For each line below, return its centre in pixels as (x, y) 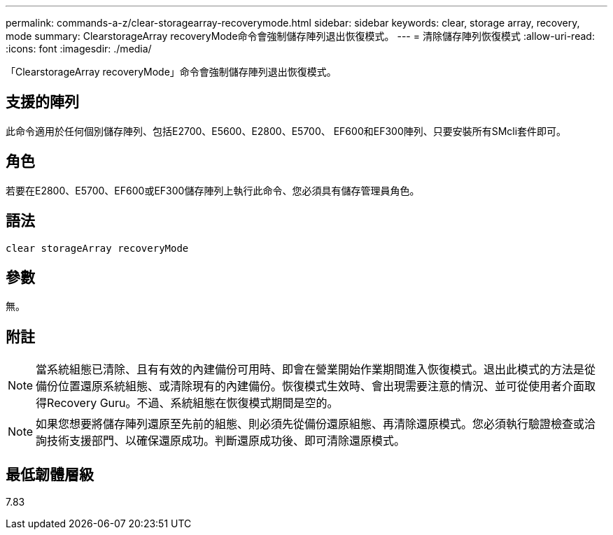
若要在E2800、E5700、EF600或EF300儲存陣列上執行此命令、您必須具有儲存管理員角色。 (213, 190)
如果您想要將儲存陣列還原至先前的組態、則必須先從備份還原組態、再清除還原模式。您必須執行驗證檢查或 (310, 424)
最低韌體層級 (50, 474)
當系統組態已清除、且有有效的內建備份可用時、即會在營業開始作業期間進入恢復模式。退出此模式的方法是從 (316, 370)
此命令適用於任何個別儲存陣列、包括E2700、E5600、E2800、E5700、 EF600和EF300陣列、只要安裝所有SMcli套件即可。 (286, 131)
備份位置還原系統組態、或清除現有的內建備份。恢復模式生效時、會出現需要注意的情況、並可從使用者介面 (310, 386)
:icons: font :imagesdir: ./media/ (79, 49)
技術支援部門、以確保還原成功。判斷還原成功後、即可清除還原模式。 (226, 441)
